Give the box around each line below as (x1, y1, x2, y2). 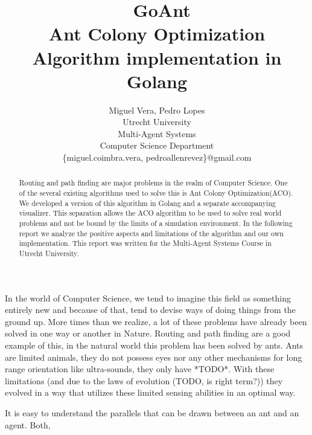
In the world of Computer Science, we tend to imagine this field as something (5, 291, 291, 304)
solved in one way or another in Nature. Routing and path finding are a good (5, 327, 291, 340)
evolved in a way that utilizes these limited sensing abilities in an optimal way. (5, 386, 296, 399)
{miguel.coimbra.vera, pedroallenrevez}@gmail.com (62, 151, 252, 164)
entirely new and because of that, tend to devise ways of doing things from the (5, 303, 296, 316)
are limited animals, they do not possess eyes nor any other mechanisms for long (5, 350, 302, 363)
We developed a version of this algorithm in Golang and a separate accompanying (19, 198, 276, 208)
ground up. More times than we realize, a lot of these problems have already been (5, 315, 307, 327)
